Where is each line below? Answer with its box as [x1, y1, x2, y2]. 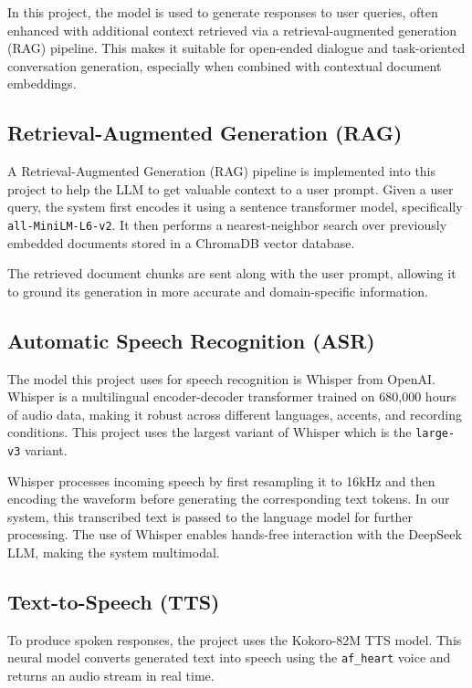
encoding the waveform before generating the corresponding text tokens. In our [7, 489, 450, 508]
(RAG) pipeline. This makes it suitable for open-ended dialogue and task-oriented [7, 38, 466, 57]
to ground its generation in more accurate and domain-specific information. [7, 281, 428, 300]
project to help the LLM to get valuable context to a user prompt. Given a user [7, 179, 454, 198]
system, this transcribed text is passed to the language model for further [7, 506, 414, 526]
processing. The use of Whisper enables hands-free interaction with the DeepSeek [7, 525, 462, 544]
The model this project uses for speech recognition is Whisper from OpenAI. [7, 369, 435, 388]
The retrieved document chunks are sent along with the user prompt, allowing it [7, 264, 456, 283]
